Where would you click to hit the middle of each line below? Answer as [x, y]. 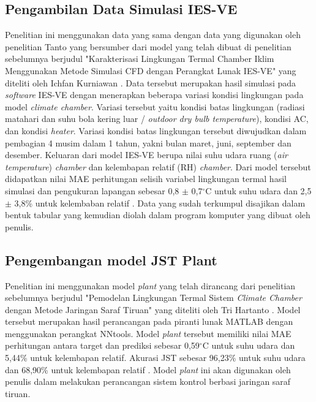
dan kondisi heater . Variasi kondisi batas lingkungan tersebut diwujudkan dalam [156, 130]
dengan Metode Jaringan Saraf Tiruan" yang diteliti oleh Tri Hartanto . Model [153, 309]
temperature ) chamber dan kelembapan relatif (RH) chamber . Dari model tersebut [158, 166]
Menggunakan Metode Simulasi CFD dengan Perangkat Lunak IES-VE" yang [151, 70]
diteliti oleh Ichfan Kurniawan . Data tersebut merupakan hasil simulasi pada [151, 82]
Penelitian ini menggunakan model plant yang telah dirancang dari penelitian [150, 285]
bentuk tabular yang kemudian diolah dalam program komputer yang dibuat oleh [158, 215]
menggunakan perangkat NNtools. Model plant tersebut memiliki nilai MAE [148, 333]
